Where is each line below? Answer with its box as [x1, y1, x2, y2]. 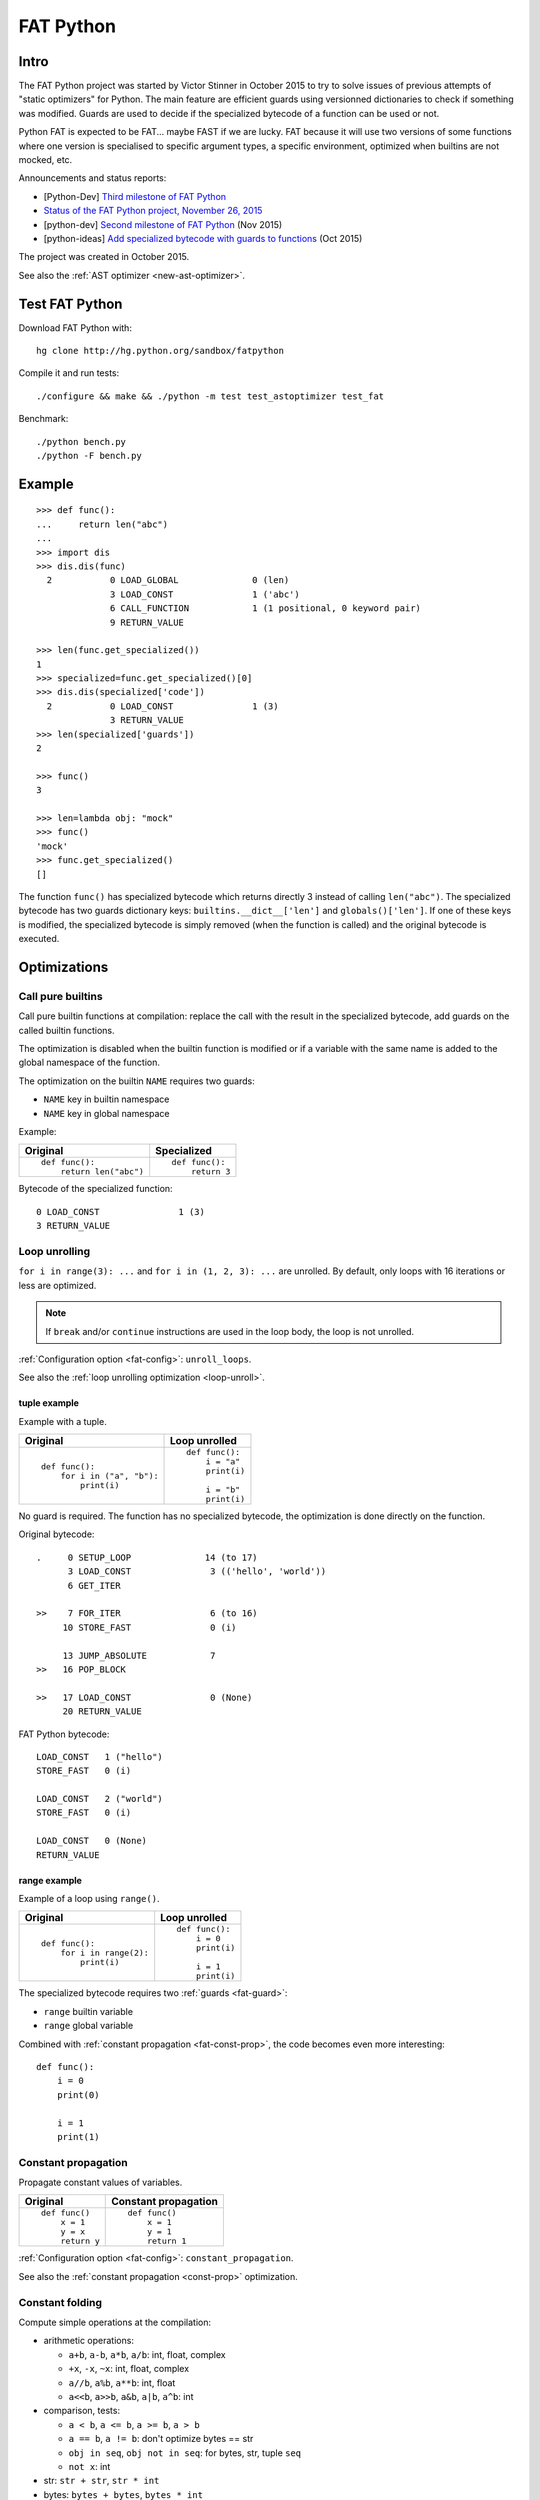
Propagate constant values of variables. [18, 2176, 183, 2189]
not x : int [68, 2460, 111, 2472]
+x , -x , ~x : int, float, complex [68, 2363, 190, 2375]
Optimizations [18, 958, 109, 975]
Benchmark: [18, 413, 69, 425]
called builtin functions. [18, 1024, 115, 1036]
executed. [18, 933, 60, 945]
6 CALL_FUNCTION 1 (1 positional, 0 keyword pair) [110, 603, 422, 614]
